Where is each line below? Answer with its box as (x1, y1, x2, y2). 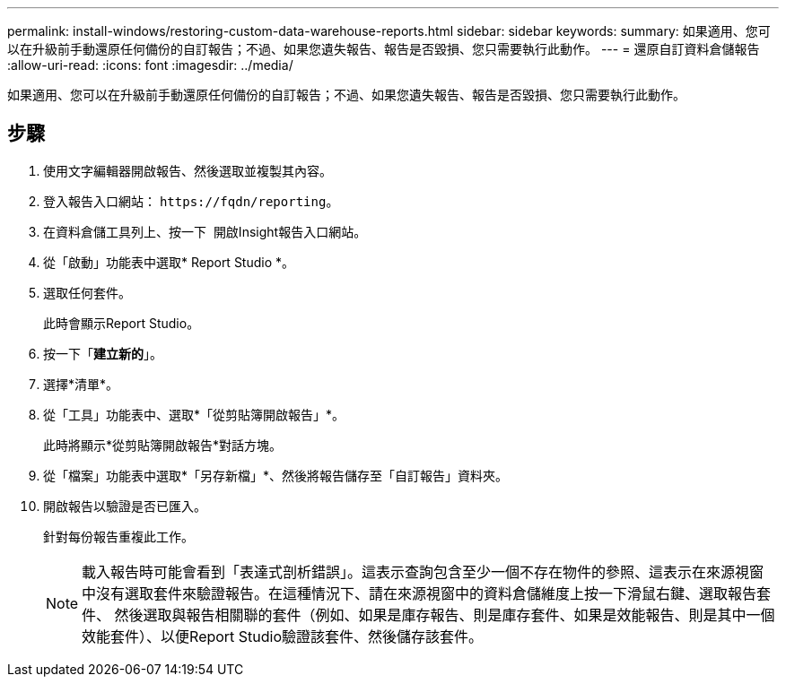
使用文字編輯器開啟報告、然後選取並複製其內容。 (43, 162, 332, 178)
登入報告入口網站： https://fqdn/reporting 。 (43, 193, 339, 209)
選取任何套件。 (43, 284, 131, 300)
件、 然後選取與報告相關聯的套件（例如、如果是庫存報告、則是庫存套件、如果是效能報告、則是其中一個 (82, 605, 775, 624)
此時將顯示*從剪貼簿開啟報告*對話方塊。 (43, 437, 283, 453)
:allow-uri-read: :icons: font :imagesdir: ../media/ (7, 57, 293, 73)
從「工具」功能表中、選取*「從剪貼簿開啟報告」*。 (43, 406, 345, 422)
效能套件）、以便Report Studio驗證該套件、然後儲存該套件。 (82, 627, 484, 645)
